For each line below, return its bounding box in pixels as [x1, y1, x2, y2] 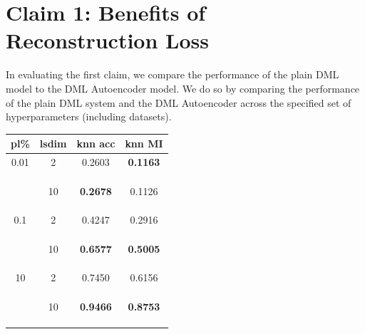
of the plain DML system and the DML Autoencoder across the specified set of [6, 95, 351, 110]
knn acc [76, 136, 115, 151]
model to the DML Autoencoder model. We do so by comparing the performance [6, 80, 360, 95]
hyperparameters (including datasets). [6, 109, 172, 124]
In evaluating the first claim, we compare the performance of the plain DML [6, 67, 339, 82]
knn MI [125, 136, 163, 151]
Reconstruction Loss [6, 26, 209, 55]
